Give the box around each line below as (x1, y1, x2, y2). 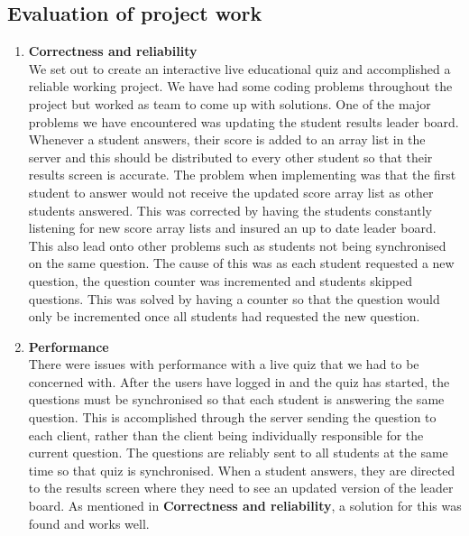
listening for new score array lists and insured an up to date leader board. (28, 218, 437, 237)
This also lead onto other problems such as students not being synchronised (28, 236, 446, 254)
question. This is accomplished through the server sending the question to (28, 408, 437, 427)
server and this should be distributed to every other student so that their (28, 147, 433, 166)
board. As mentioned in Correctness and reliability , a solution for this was (28, 496, 462, 515)
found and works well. (28, 513, 150, 532)
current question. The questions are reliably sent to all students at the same (28, 443, 448, 462)
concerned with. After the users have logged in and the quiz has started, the (28, 372, 450, 391)
